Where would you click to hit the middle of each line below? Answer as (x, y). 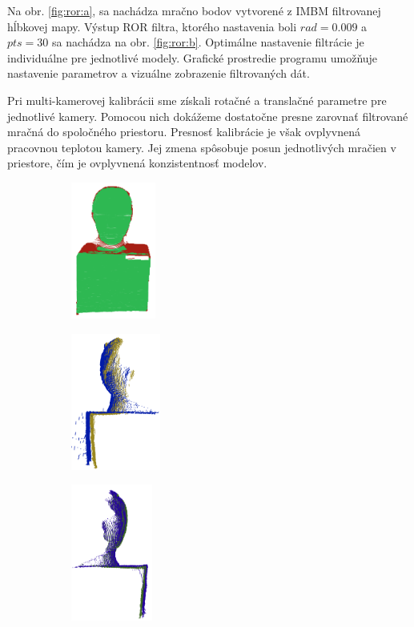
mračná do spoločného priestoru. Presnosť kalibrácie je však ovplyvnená (184, 132)
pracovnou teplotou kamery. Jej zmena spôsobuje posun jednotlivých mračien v (202, 147)
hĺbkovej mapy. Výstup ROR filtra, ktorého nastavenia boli (152, 26)
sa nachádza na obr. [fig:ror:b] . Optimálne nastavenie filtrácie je (208, 42)
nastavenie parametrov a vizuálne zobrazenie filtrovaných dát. (159, 73)
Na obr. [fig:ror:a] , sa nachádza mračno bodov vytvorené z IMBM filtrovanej (194, 10)
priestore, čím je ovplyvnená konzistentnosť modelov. (137, 163)
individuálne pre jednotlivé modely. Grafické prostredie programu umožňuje (193, 57)
